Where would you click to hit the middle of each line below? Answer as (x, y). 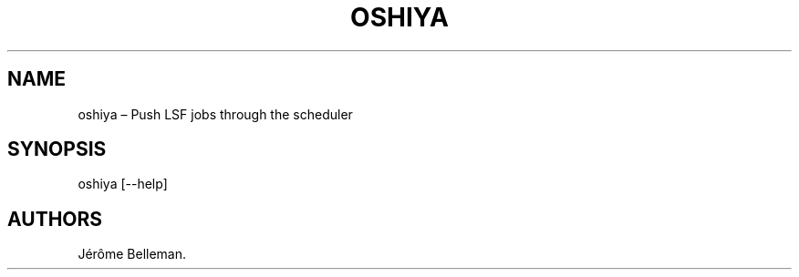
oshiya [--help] (123, 184)
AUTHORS (55, 219)
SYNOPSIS (57, 149)
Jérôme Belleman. (132, 254)
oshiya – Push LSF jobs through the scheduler (215, 114)
